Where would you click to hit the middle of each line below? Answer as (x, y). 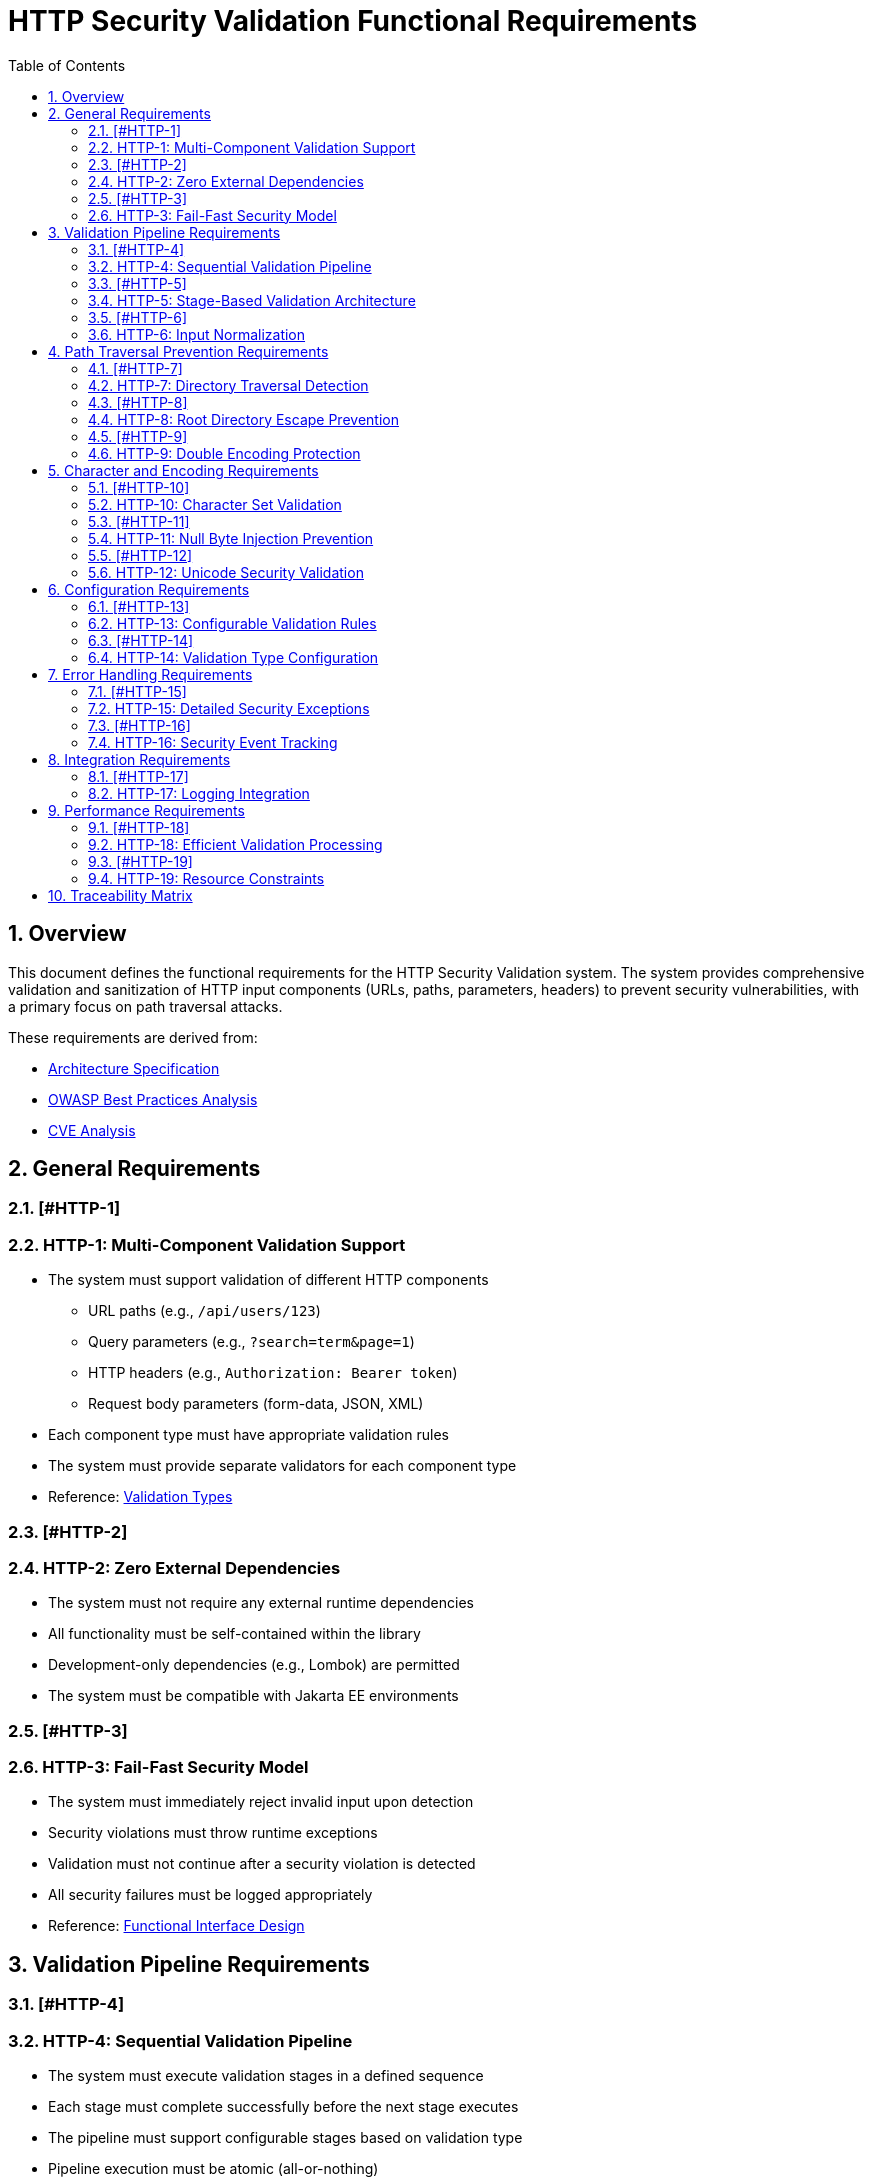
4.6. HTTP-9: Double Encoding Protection (224, 453)
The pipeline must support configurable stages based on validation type (285, 2138)
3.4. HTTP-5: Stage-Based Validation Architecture (252, 300)
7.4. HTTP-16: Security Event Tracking (213, 742)
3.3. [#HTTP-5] (137, 283)
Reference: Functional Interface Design (176, 1926)
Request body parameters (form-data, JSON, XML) (256, 1404)
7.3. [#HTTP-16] (139, 725)
